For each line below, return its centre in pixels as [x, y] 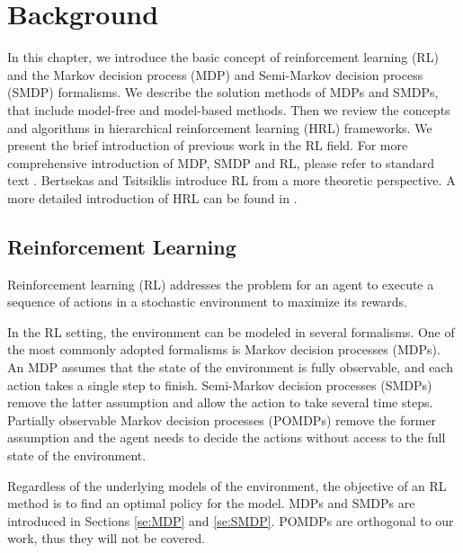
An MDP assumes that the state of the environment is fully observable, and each [230, 367]
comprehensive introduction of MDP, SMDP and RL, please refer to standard [221, 162]
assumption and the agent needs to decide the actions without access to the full [227, 437]
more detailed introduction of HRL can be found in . [152, 197]
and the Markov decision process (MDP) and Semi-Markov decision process [215, 74]
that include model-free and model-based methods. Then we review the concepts [229, 109]
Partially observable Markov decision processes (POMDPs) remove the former [222, 419]
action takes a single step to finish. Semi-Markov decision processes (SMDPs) [220, 384]
